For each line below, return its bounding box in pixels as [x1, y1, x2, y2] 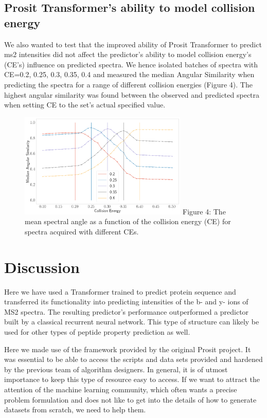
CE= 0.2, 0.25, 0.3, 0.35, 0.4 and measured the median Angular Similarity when [4, 69, 255, 80]
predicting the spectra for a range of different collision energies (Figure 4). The [4, 79, 253, 89]
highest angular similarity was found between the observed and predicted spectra [4, 89, 260, 100]
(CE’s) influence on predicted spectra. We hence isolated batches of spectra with [4, 59, 258, 69]
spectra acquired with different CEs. [25, 226, 139, 237]
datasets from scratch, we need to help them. [4, 404, 146, 415]
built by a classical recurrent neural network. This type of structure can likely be [4, 316, 259, 327]
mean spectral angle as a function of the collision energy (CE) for [25, 216, 231, 227]
